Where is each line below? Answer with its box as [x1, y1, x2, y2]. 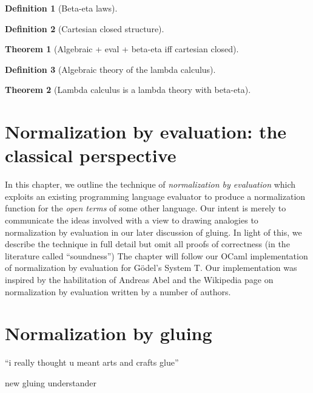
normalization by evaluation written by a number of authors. [5, 285, 231, 298]
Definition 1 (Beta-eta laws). [5, 2, 118, 14]
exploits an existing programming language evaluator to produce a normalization [5, 190, 306, 202]
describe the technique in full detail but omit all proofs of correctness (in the [5, 238, 290, 250]
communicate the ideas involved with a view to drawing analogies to [5, 214, 258, 227]
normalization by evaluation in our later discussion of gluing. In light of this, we [5, 225, 302, 238]
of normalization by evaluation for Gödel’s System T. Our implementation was [5, 261, 297, 274]
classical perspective [5, 143, 177, 168]
